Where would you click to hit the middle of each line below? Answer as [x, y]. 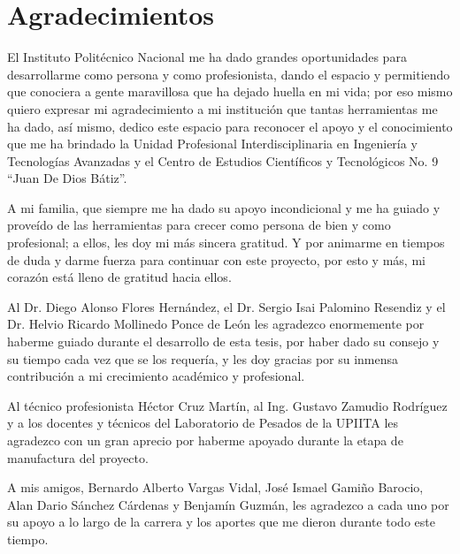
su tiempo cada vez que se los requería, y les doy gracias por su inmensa [203, 358]
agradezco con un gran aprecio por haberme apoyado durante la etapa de [205, 440]
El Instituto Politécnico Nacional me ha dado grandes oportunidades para [207, 57]
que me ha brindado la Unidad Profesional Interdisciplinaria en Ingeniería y [212, 144]
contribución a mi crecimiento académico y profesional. [156, 376]
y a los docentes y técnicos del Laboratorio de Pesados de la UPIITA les [203, 423]
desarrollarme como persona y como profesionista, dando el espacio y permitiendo [229, 74]
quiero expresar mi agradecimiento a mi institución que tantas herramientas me [222, 108]
